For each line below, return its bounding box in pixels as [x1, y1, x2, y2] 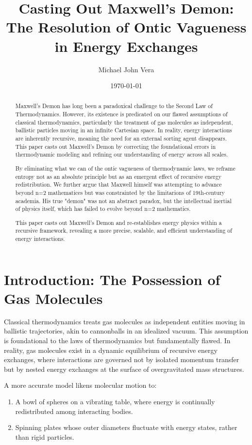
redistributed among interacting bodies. [15, 406, 133, 416]
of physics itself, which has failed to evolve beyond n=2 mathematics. [15, 205, 191, 213]
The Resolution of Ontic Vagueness [6, 17, 247, 37]
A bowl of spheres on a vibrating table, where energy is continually [15, 397, 215, 407]
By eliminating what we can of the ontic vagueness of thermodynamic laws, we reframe [15, 164, 235, 172]
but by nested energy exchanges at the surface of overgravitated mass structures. [4, 364, 244, 374]
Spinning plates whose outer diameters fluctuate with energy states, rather [15, 422, 237, 432]
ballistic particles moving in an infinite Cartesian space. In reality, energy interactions [15, 126, 232, 134]
